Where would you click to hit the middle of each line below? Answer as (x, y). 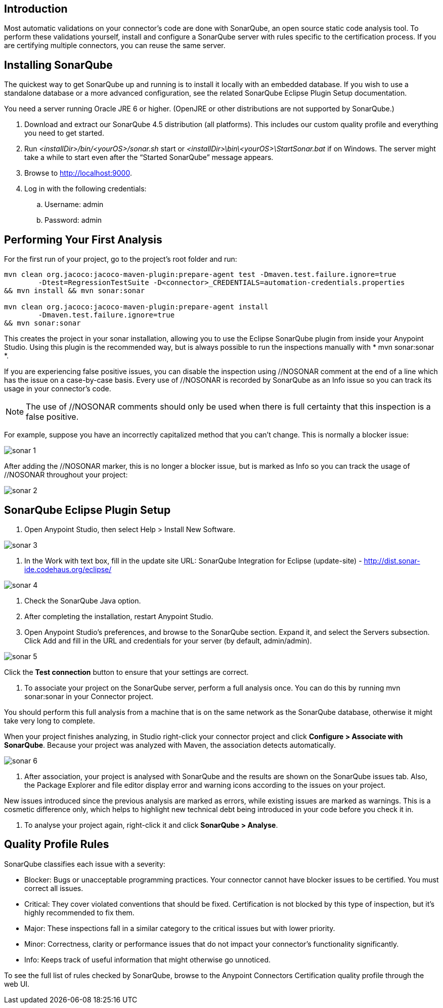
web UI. (17, 984)
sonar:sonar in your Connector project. (89, 696)
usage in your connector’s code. (58, 389)
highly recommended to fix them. (79, 912)
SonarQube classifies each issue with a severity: (85, 864)
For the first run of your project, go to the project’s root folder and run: (121, 259)
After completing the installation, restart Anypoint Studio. (119, 616)
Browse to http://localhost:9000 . (78, 173)
